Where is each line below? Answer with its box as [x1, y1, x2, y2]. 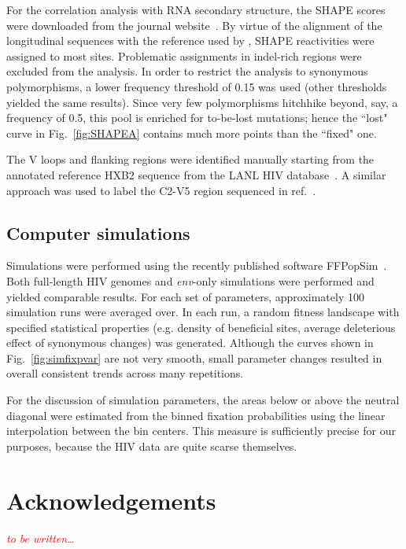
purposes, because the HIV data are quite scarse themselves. [6, 437, 297, 454]
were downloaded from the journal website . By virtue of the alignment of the [6, 17, 382, 33]
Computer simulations [6, 220, 190, 245]
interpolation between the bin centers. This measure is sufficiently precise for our [6, 422, 396, 439]
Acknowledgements [6, 484, 216, 516]
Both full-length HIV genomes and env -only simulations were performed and [6, 272, 375, 289]
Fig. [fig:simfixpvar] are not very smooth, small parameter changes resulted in [6, 349, 382, 366]
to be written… [6, 529, 75, 546]
